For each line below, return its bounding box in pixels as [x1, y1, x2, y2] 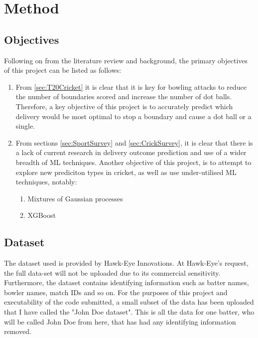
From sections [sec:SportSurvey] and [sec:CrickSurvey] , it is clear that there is [15, 137, 253, 148]
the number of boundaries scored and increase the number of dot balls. [15, 91, 232, 102]
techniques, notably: [15, 176, 77, 187]
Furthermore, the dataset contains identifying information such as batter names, [4, 277, 249, 288]
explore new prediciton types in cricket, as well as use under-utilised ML [15, 167, 237, 177]
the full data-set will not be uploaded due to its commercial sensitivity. [4, 267, 221, 278]
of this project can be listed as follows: [4, 65, 122, 75]
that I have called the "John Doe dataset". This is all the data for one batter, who [4, 307, 255, 317]
